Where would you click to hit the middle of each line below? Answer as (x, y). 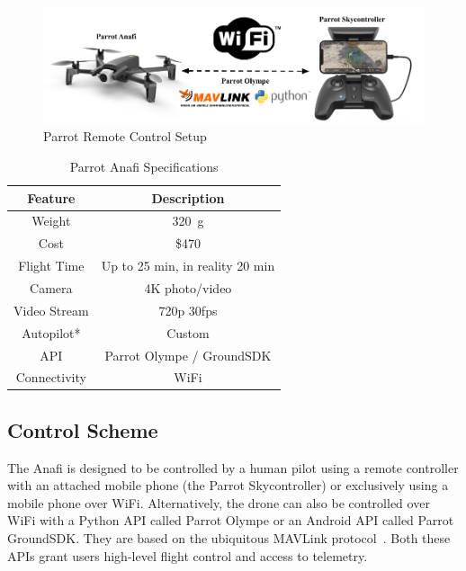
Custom (188, 332)
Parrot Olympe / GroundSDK (188, 355)
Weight (51, 221)
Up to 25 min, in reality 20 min (188, 266)
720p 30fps (188, 310)
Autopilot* (51, 332)
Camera (51, 287)
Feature (51, 197)
